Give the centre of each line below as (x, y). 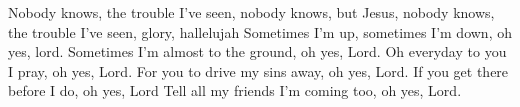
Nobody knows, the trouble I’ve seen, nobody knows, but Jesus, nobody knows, (251, 12)
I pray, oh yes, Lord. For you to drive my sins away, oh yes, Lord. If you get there (258, 70)
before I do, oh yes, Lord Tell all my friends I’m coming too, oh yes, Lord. (235, 90)
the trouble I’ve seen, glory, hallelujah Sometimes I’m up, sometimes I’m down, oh (260, 31)
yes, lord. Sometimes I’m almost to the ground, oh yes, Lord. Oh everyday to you (257, 51)
